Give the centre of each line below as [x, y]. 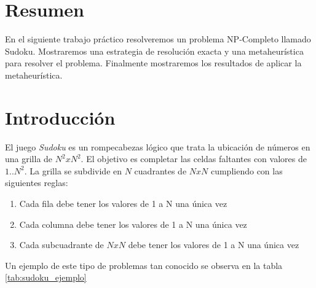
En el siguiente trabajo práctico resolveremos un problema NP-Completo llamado [158, 39]
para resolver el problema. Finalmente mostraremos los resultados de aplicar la [153, 63]
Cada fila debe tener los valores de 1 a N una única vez [123, 203]
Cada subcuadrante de [61, 245]
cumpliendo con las [247, 170]
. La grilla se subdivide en [73, 170]
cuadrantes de [160, 170]
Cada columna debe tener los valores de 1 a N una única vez [133, 224]
